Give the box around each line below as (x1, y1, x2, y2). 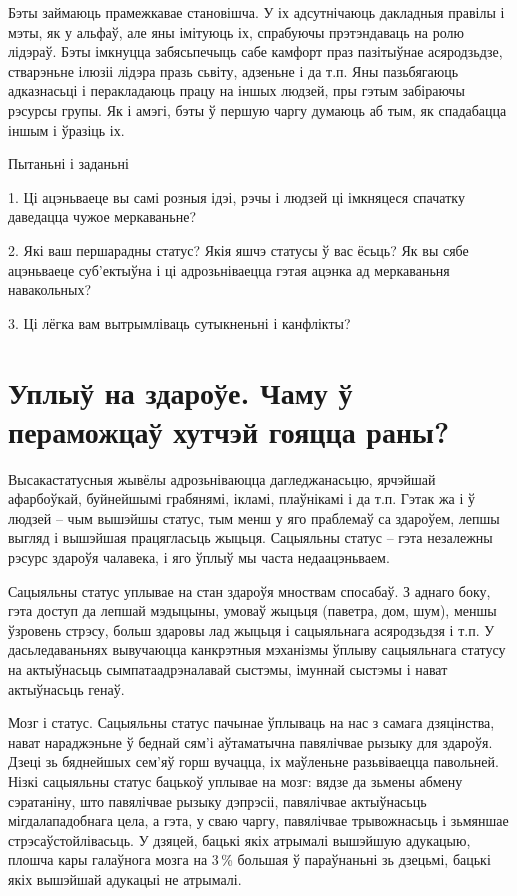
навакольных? (8, 279, 92, 300)
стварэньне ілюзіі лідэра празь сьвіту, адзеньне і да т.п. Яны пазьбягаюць (8, 60, 459, 81)
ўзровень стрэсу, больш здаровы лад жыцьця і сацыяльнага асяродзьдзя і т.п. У (8, 619, 495, 640)
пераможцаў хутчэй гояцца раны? (8, 410, 450, 451)
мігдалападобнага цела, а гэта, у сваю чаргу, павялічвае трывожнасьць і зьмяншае (8, 810, 509, 831)
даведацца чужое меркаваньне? (8, 206, 197, 227)
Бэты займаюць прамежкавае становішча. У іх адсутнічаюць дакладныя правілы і (8, 2, 505, 22)
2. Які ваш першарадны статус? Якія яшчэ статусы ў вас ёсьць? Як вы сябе (8, 239, 469, 260)
